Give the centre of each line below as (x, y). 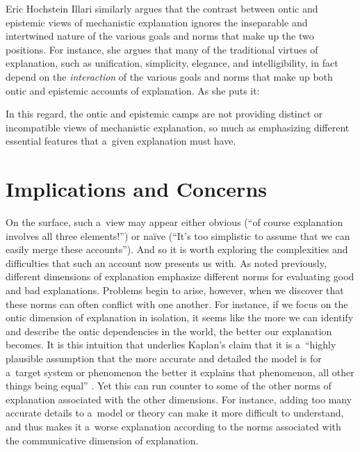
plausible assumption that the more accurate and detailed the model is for (164, 358)
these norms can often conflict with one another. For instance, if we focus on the (177, 304)
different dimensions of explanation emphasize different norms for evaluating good (180, 276)
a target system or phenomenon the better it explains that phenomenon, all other (180, 372)
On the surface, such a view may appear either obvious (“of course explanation (174, 222)
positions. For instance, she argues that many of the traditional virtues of (162, 49)
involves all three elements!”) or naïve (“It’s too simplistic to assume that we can (178, 235)
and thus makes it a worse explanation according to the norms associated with (173, 426)
